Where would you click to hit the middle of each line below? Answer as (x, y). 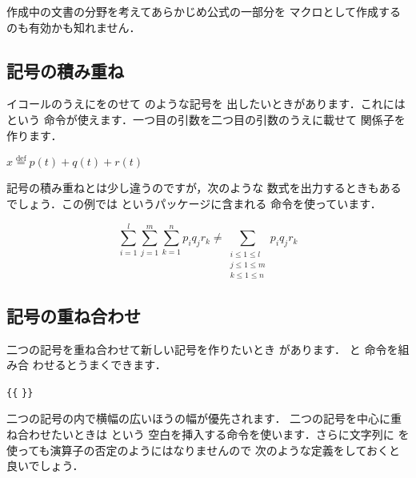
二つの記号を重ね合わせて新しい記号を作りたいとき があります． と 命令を (202, 349)
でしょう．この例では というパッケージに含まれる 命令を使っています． (194, 203)
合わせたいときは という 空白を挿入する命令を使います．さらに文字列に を (213, 434)
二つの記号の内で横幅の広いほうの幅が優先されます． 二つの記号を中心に (199, 418)
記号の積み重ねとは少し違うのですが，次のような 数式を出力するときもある (204, 188)
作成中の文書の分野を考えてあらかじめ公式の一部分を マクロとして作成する (204, 11)
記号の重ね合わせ (74, 315)
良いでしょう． (45, 466)
